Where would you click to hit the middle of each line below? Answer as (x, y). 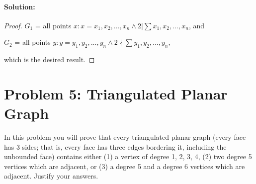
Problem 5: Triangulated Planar (116, 93)
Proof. (13, 25)
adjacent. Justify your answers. (51, 176)
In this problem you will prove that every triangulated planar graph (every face (125, 137)
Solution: (20, 6)
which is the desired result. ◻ (49, 59)
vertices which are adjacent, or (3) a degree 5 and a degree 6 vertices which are (125, 166)
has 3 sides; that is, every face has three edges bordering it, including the (115, 146)
